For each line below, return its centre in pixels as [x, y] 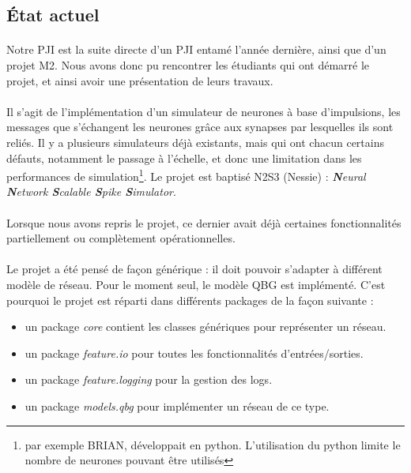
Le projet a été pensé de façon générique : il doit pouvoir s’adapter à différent [194, 269]
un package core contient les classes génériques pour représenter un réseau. [205, 327]
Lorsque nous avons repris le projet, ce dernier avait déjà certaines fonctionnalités [204, 222]
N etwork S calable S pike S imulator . [91, 191]
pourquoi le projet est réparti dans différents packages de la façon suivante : [190, 300]
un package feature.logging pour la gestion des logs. [149, 379]
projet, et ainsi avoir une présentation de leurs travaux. [140, 80]
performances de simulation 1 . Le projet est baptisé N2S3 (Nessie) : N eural [186, 175]
